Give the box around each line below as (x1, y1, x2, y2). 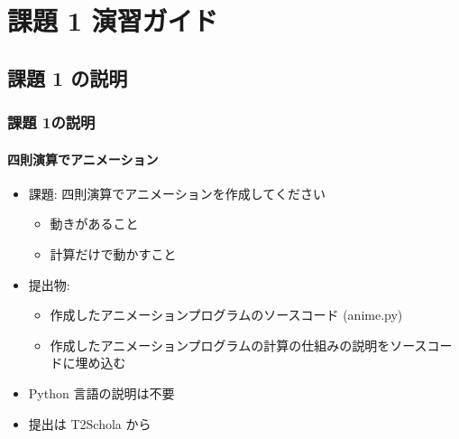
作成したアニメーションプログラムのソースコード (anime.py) (50, 305, 403, 324)
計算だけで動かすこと (50, 244, 177, 263)
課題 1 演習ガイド (7, 2, 218, 39)
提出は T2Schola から (28, 414, 151, 433)
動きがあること (50, 214, 139, 233)
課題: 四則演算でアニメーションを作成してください (28, 183, 326, 202)
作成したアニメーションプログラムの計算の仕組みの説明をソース (50, 335, 427, 354)
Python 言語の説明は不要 (28, 383, 175, 402)
